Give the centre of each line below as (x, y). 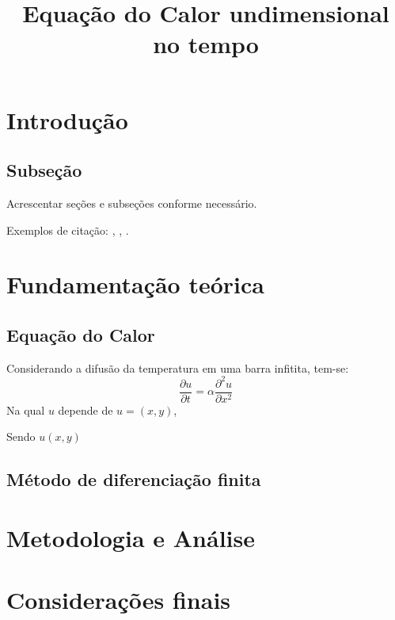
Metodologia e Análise (131, 538)
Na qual (26, 410)
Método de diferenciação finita (134, 479)
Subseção (44, 170)
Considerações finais (119, 600)
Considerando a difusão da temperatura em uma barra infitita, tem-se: (178, 367)
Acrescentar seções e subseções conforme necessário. (132, 203)
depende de (85, 410)
